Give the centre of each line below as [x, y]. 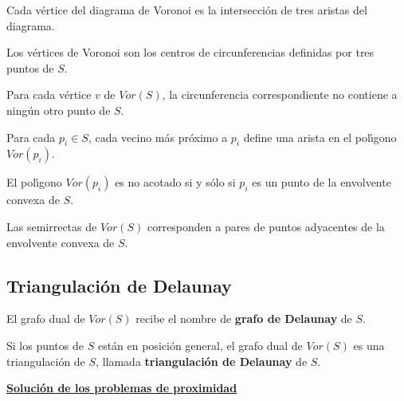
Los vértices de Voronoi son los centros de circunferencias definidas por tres [190, 52]
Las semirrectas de [52, 226]
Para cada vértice [49, 94]
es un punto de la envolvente [322, 182]
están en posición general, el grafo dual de [200, 345]
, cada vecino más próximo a [158, 137]
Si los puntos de [45, 345]
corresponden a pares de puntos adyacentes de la [266, 226]
